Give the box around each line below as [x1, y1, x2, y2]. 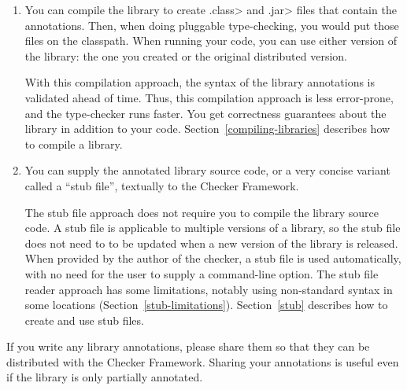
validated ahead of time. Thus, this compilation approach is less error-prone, [24, 89, 394, 105]
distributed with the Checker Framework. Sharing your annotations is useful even [6, 353, 399, 370]
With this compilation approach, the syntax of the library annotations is [24, 74, 376, 90]
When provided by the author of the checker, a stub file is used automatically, [24, 250, 401, 267]
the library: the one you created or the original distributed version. [24, 47, 347, 64]
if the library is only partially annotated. [6, 369, 203, 385]
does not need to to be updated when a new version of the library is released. [24, 234, 398, 251]
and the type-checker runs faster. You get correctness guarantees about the [24, 105, 387, 121]
